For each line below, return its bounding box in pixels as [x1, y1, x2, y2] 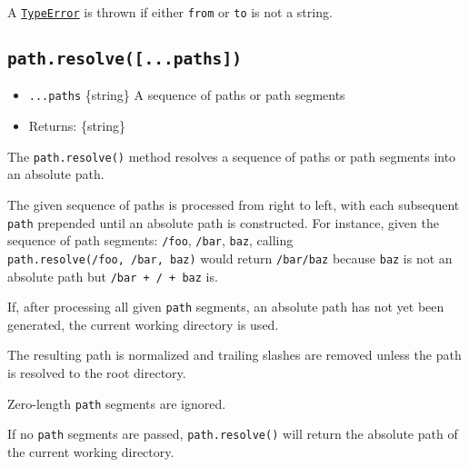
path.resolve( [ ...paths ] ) [7, 49, 242, 69]
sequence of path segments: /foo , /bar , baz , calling [7, 231, 294, 250]
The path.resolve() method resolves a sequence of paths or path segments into [7, 146, 456, 165]
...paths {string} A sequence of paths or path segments [28, 85, 345, 104]
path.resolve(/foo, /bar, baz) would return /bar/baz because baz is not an [7, 248, 453, 267]
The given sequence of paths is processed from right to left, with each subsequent [7, 194, 460, 214]
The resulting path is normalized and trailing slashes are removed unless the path [7, 345, 462, 364]
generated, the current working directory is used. [7, 314, 279, 333]
